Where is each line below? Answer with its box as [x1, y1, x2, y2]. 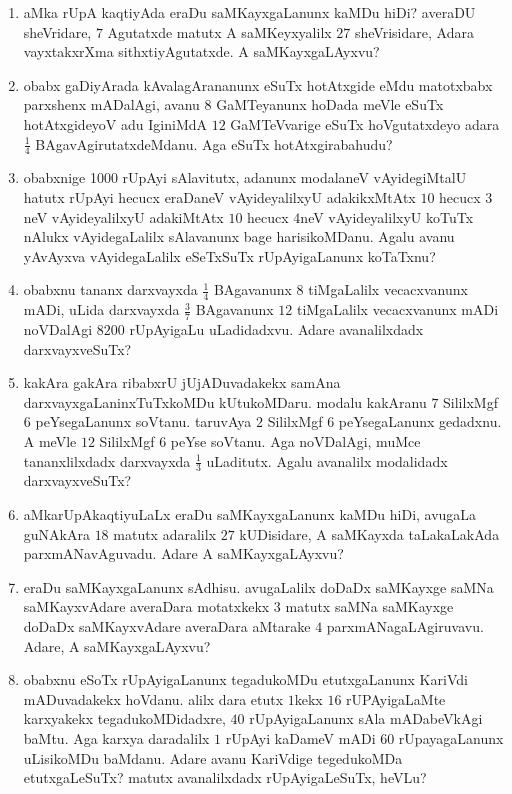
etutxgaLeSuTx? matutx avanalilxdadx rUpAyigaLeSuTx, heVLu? [23, 767, 427, 788]
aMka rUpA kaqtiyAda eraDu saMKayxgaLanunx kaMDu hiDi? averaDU [23, 2, 476, 22]
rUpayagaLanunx [398, 727, 504, 748]
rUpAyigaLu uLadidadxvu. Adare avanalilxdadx [129, 319, 424, 340]
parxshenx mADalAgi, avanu [23, 94, 200, 115]
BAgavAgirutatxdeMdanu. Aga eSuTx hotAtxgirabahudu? [35, 133, 393, 154]
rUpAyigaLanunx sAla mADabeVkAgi [249, 708, 483, 729]
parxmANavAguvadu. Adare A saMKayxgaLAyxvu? [23, 543, 344, 564]
